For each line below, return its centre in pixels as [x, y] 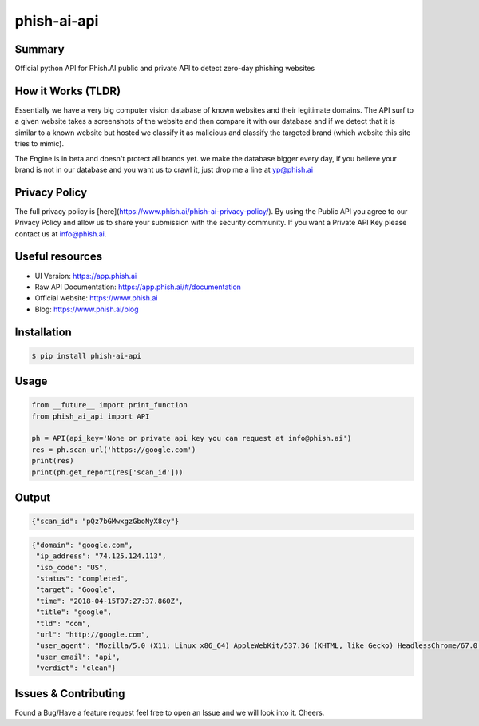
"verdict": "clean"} [76, 668]
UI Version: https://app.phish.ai [86, 276]
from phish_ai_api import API [91, 416]
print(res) [53, 461]
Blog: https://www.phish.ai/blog [87, 309]
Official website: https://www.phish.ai [96, 298]
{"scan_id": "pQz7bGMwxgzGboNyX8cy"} [105, 522]
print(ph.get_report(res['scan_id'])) [107, 472]
